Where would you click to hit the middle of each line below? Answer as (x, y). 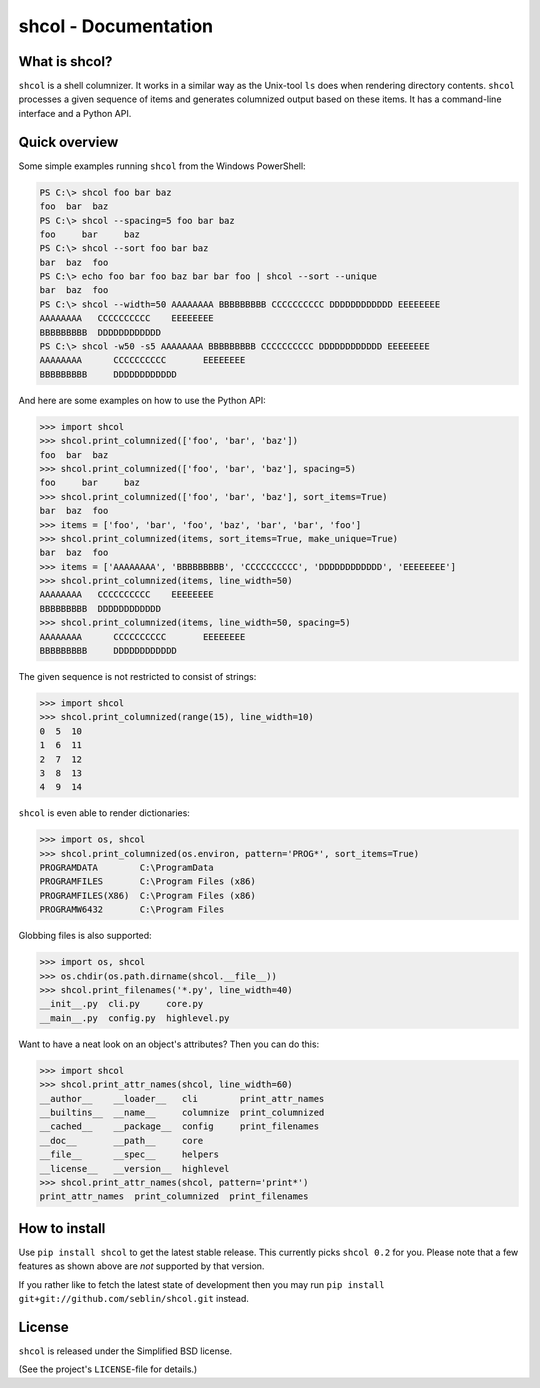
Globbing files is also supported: (85, 936)
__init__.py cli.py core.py (121, 1004)
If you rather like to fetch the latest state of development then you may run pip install (201, 1284)
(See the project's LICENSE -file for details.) (108, 1369)
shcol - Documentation (116, 26)
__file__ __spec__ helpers (129, 1154)
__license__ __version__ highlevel (134, 1168)
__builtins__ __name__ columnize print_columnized (182, 1112)
